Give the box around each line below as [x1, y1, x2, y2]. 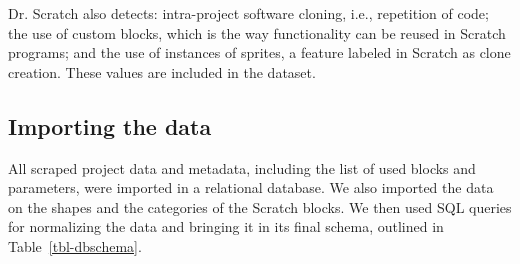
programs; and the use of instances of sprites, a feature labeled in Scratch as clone [8, 42, 511, 63]
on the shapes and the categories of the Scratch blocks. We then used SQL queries [8, 196, 512, 217]
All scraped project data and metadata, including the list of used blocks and [8, 157, 476, 178]
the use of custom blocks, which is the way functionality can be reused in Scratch [8, 22, 506, 43]
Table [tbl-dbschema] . [8, 235, 142, 256]
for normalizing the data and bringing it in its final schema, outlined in [8, 216, 444, 237]
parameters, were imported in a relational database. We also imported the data [8, 177, 494, 198]
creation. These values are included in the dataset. [8, 61, 316, 82]
